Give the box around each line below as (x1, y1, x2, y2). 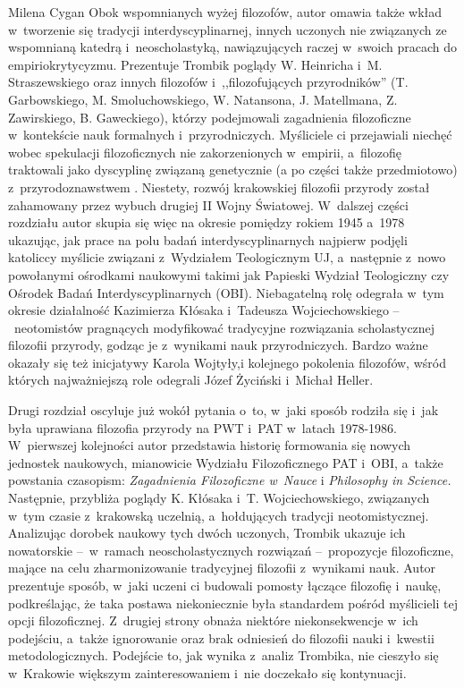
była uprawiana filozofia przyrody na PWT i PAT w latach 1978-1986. (8, 418, 397, 437)
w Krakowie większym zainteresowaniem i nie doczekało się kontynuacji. (8, 663, 407, 682)
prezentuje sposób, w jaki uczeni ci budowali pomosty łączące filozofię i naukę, (8, 576, 442, 594)
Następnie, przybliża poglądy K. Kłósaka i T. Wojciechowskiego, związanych (8, 488, 430, 507)
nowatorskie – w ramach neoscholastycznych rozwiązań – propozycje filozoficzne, (8, 540, 454, 559)
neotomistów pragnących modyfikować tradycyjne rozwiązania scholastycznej (13, 318, 435, 336)
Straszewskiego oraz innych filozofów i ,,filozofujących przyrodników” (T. (8, 72, 409, 91)
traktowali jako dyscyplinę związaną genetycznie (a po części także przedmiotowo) (8, 160, 458, 179)
